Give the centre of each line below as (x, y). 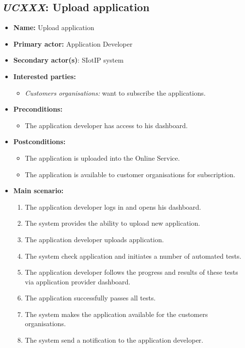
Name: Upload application (54, 27)
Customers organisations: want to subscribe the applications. (115, 92)
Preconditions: (38, 109)
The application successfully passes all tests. (90, 298)
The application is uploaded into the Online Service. (102, 157)
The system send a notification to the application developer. (114, 340)
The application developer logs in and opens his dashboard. (113, 207)
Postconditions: (39, 141)
